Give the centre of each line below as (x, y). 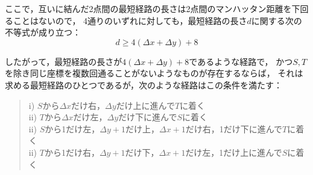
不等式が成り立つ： (43, 32)
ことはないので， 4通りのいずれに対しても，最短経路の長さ (130, 20)
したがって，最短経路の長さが (64, 61)
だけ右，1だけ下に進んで (234, 128)
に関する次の (277, 20)
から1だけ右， (72, 152)
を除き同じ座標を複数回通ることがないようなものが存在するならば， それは (154, 73)
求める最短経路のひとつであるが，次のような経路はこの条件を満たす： (144, 84)
